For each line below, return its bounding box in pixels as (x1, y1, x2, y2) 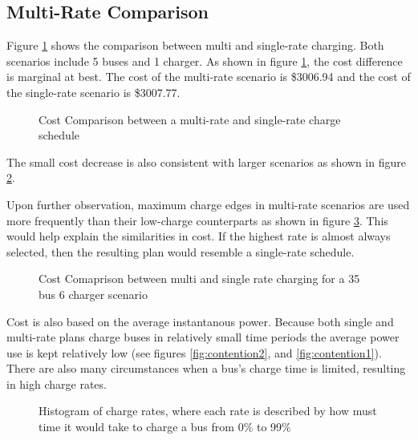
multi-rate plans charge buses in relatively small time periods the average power (6, 329, 400, 345)
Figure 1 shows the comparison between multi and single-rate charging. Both (6, 37, 384, 54)
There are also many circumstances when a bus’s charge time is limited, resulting (6, 360, 406, 377)
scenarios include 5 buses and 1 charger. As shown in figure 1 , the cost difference (6, 52, 403, 69)
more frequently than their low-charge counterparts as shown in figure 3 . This (6, 212, 388, 228)
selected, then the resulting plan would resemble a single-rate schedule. (6, 243, 355, 260)
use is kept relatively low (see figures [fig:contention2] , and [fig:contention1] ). (6, 344, 382, 361)
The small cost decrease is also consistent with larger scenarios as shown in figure (6, 153, 406, 170)
